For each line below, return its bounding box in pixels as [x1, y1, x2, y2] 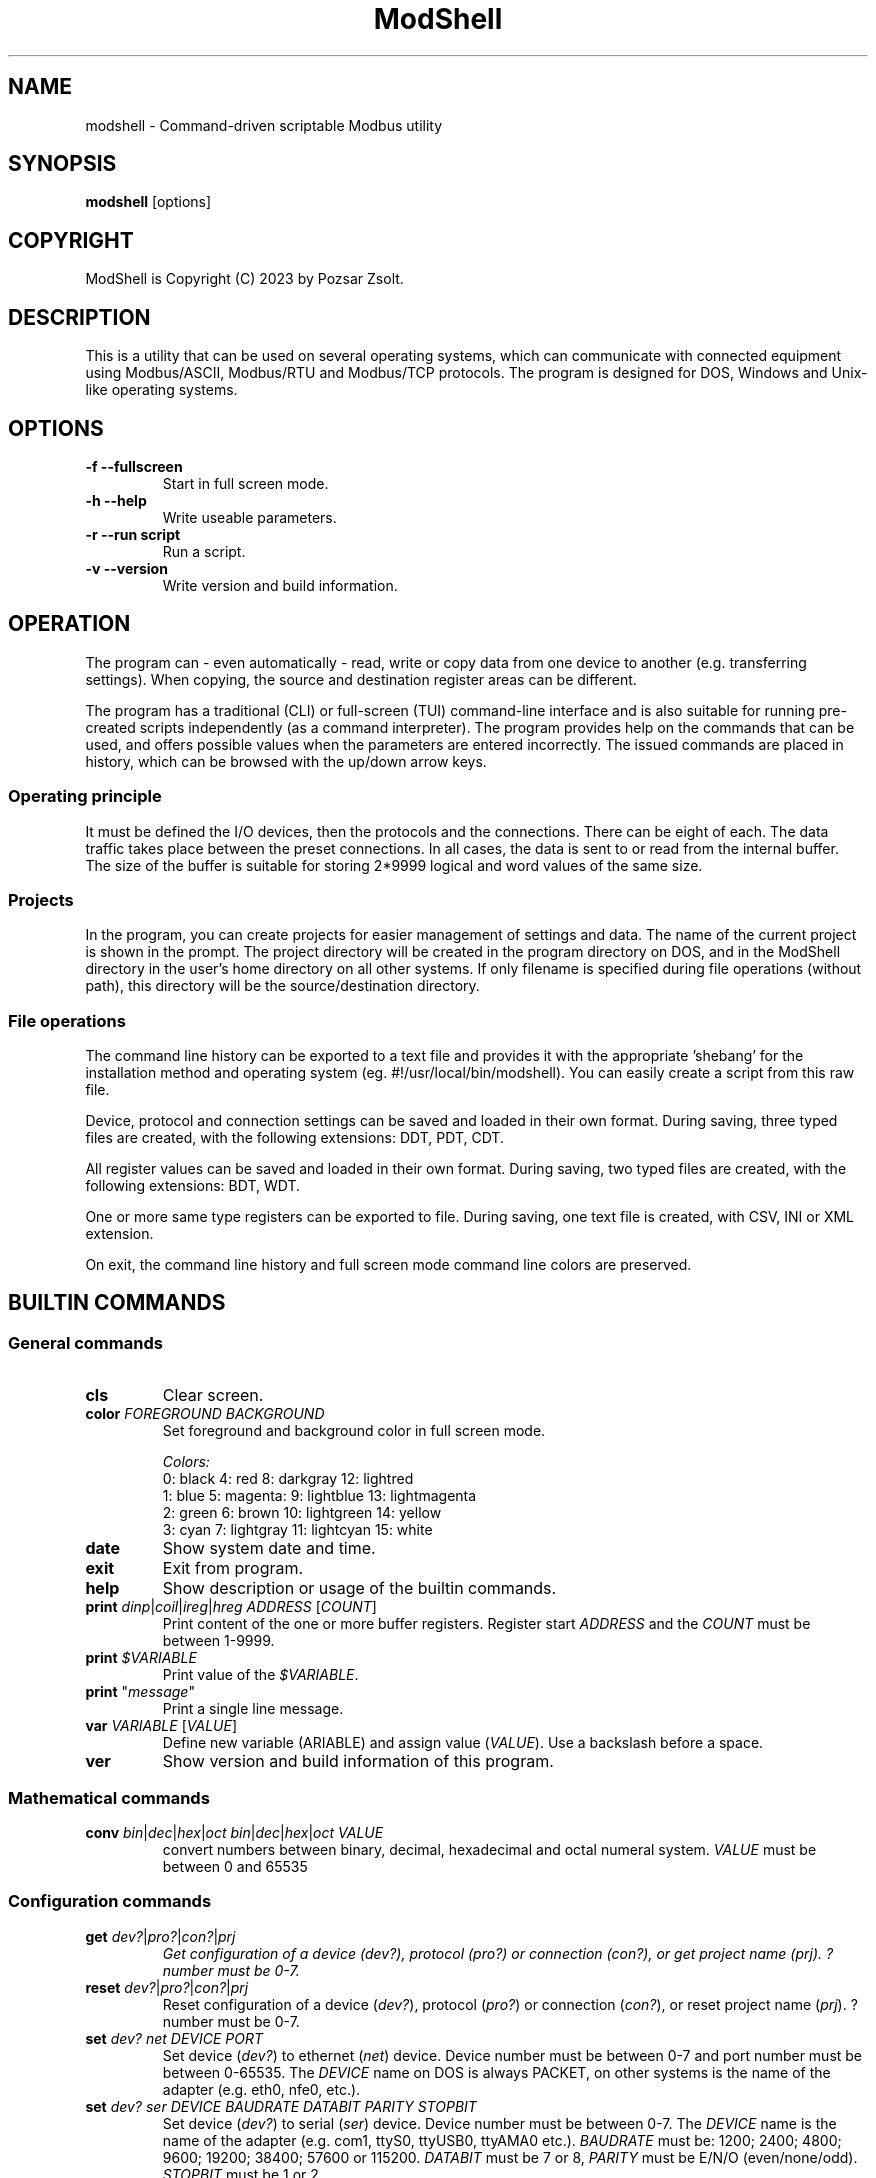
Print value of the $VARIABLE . [162, 1666, 359, 1684]
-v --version [85, 559, 168, 577]
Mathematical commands [8, 1787, 210, 1808]
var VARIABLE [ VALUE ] [85, 1717, 237, 1735]
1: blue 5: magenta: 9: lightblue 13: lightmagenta [162, 1487, 477, 1505]
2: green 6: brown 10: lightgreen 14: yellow [162, 1504, 442, 1522]
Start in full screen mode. [162, 474, 329, 492]
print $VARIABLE [85, 1649, 197, 1667]
